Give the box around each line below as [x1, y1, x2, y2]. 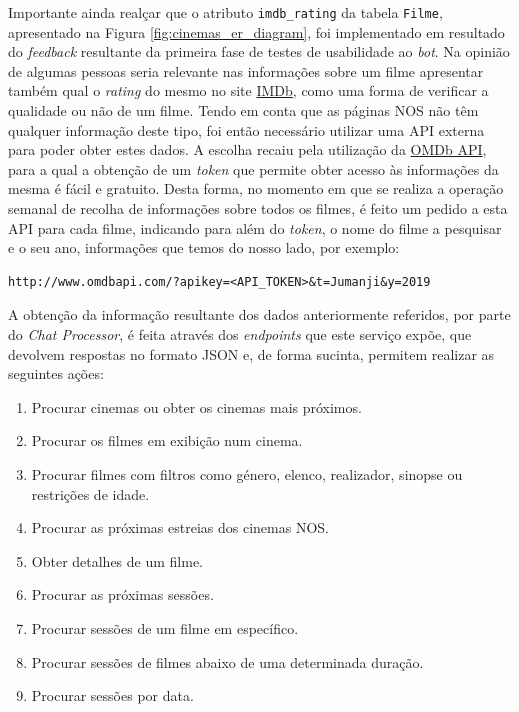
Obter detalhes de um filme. [31, 550, 204, 571]
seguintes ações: [8, 363, 104, 384]
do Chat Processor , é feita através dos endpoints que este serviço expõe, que [8, 323, 472, 344]
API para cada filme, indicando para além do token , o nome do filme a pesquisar [8, 217, 502, 238]
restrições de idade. [31, 483, 150, 504]
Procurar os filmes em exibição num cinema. [31, 430, 303, 451]
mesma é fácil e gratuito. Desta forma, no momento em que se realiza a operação [8, 178, 504, 199]
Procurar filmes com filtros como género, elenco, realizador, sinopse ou [31, 463, 463, 484]
